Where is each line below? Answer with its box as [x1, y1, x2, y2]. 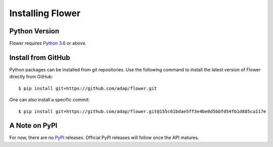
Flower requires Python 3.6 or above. [9, 40, 87, 46]
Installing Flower [9, 8, 81, 19]
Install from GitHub [9, 53, 70, 62]
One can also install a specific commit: [9, 96, 90, 103]
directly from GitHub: [9, 74, 53, 80]
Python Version [9, 27, 60, 35]
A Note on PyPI [9, 121, 58, 130]
